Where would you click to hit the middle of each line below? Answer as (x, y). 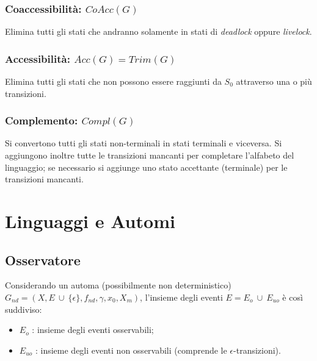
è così (293, 297)
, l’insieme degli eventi (181, 297)
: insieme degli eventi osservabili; (93, 330)
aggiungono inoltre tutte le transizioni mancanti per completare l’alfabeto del (150, 155)
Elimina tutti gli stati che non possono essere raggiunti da (113, 81)
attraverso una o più (274, 81)
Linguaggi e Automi (90, 221)
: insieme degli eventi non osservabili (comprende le (131, 350)
